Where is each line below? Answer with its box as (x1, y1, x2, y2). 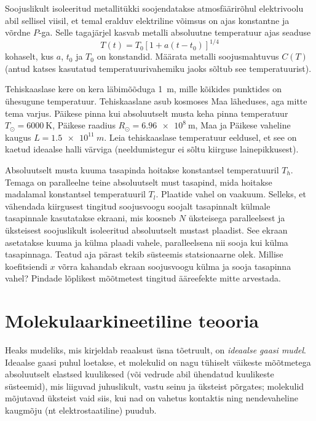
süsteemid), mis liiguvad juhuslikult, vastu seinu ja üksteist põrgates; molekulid (5, 379, 304, 392)
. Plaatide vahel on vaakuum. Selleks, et (156, 187, 306, 200)
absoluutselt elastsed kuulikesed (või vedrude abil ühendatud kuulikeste (5, 368, 274, 380)
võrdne (5, 26, 31, 39)
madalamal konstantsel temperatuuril (5, 187, 146, 200)
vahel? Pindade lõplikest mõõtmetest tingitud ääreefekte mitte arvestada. (5, 272, 281, 285)
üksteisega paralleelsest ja (188, 211, 285, 224)
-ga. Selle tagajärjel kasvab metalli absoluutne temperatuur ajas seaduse (38, 26, 311, 39)
